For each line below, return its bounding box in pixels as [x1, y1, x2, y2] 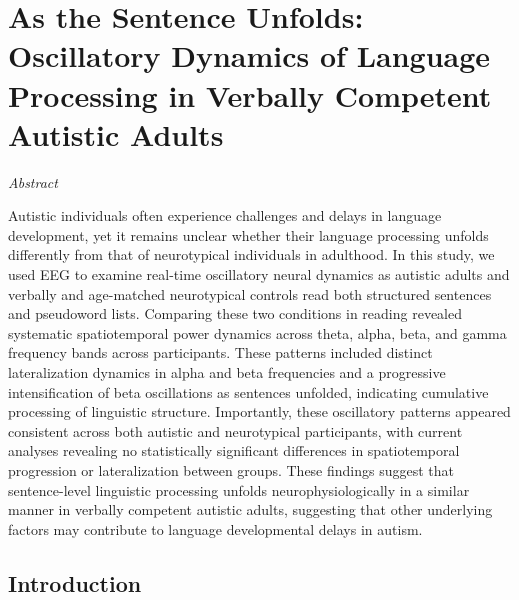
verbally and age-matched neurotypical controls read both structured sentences [8, 283, 492, 304]
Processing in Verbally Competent [8, 74, 492, 115]
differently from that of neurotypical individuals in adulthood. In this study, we [8, 244, 495, 265]
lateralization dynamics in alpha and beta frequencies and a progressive [8, 362, 446, 383]
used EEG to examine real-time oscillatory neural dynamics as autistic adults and [8, 264, 510, 285]
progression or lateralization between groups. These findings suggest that [8, 460, 455, 480]
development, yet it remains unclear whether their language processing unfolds [8, 224, 489, 245]
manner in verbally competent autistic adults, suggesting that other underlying [8, 499, 493, 520]
